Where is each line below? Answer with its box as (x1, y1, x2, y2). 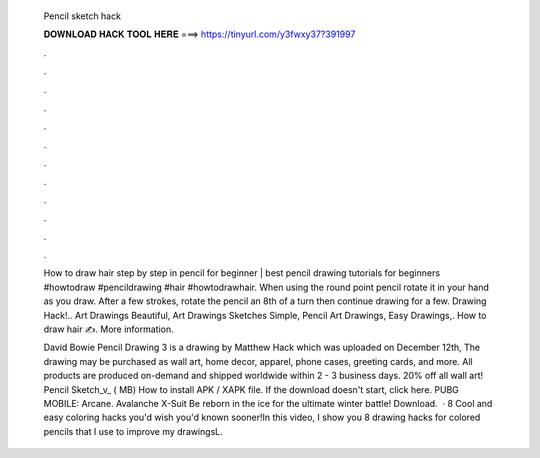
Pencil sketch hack (43, 10, 122, 22)
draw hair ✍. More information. (43, 323, 174, 335)
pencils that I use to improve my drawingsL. (43, 425, 224, 437)
